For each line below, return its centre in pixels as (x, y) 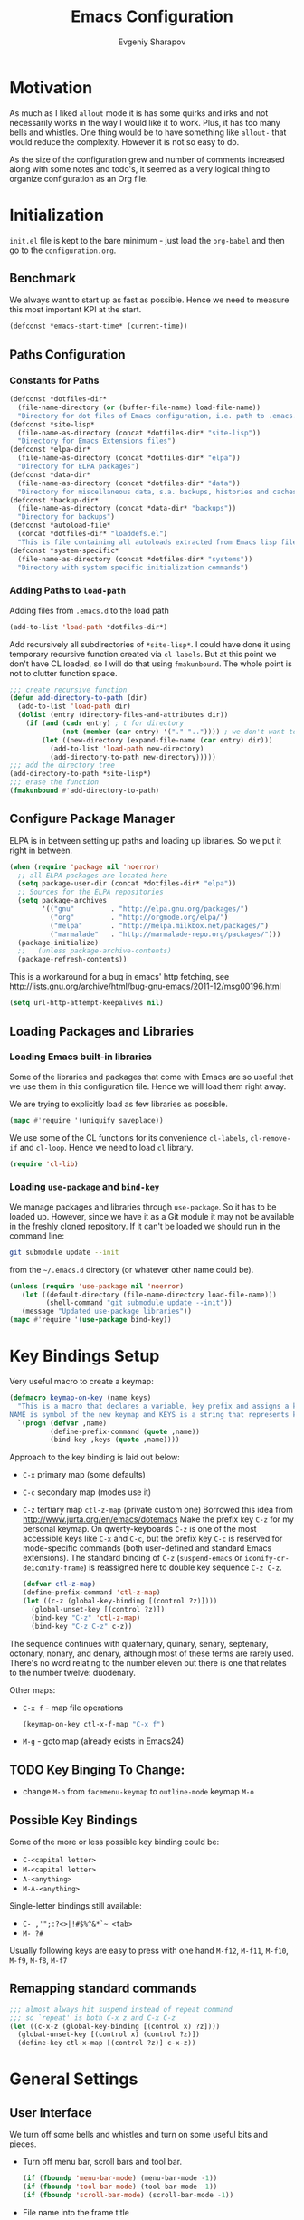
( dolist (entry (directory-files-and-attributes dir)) (123, 715)
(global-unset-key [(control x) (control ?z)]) (109, 2034)
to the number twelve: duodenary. (72, 1672)
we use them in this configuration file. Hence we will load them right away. (148, 1086)
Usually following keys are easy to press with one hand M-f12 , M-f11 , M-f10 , (149, 1951)
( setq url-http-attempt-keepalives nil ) (87, 1003)
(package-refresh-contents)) (72, 960)
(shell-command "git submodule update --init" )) (139, 1303)
